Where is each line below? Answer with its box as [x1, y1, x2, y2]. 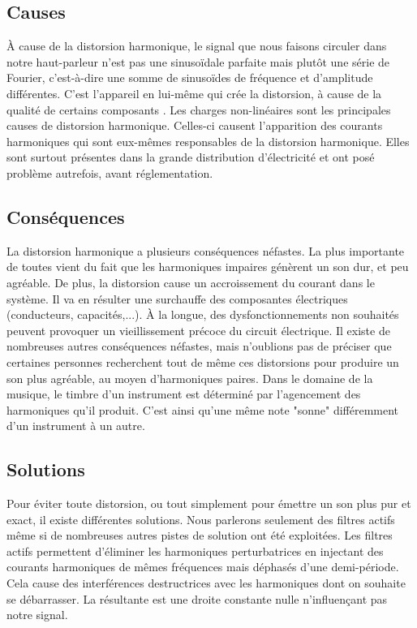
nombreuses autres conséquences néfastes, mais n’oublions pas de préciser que [6, 338, 392, 355]
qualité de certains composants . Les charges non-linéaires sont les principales [6, 101, 391, 118]
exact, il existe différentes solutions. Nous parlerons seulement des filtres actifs [6, 510, 395, 527]
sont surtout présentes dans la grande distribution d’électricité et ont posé [6, 148, 375, 166]
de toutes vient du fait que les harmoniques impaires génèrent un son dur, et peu [6, 258, 409, 275]
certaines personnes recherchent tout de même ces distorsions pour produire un [6, 353, 399, 370]
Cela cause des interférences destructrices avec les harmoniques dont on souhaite [6, 574, 406, 591]
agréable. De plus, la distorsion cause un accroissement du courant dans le [6, 273, 375, 290]
